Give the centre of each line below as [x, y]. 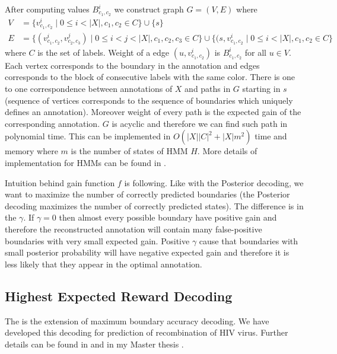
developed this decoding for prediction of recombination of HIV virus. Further [147, 332]
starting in [261, 89]
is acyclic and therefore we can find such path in [200, 123]
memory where [31, 151]
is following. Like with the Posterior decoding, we [214, 182]
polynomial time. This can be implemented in [88, 136]
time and [271, 136]
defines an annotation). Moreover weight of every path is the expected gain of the [153, 112]
